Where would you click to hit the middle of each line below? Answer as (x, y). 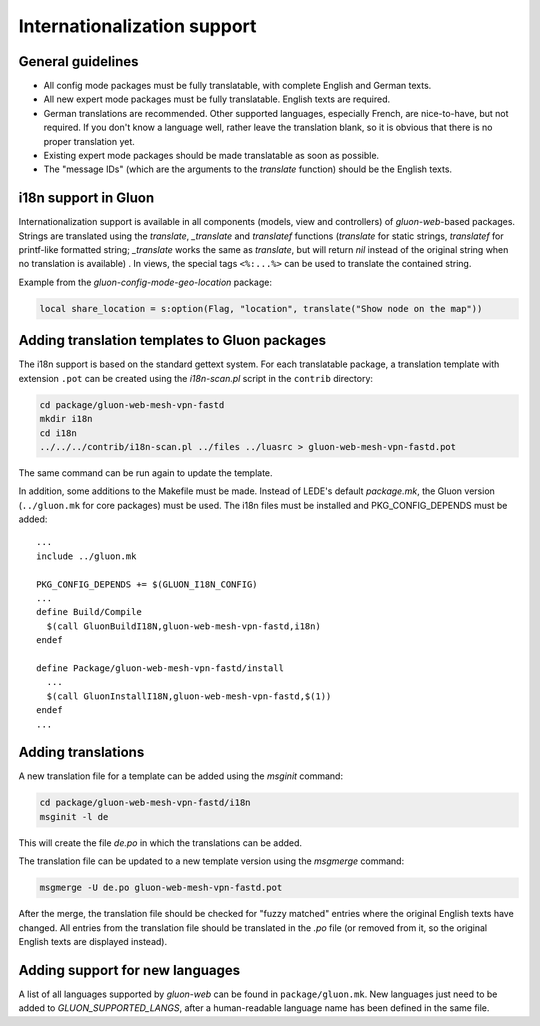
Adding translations (81, 752)
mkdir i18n (66, 419)
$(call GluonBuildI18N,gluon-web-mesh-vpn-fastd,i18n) (184, 626)
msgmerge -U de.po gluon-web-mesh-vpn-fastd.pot (161, 888)
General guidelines (78, 61)
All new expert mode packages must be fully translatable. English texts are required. (217, 99)
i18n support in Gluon (86, 198)
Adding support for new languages (129, 970)
